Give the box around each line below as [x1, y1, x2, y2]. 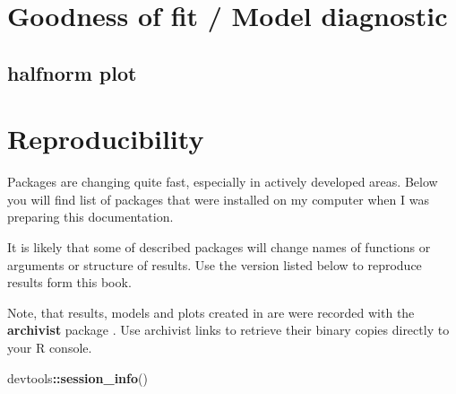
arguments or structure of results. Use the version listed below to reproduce [7, 255, 422, 274]
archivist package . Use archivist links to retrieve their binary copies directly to [7, 320, 450, 339]
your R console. [7, 338, 92, 357]
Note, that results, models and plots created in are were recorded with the [7, 302, 415, 321]
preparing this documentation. [7, 207, 174, 226]
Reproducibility [7, 120, 204, 157]
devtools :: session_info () [7, 368, 148, 387]
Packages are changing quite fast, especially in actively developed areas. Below [7, 172, 438, 191]
